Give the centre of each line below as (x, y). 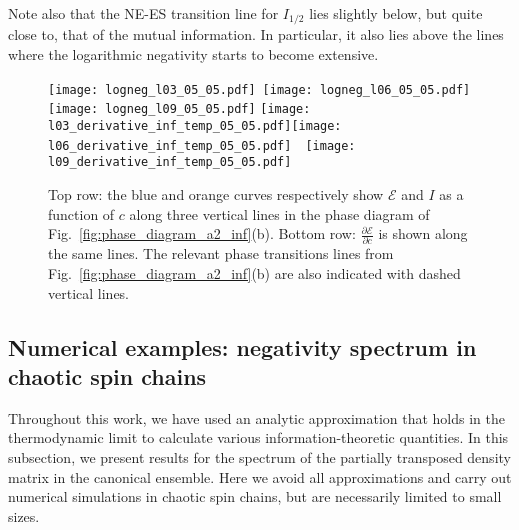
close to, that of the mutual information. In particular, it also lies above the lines (256, 34)
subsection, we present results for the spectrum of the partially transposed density (259, 456)
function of (81, 213)
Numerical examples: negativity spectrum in (242, 346)
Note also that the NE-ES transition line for (143, 13)
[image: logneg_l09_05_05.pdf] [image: (179, 109)
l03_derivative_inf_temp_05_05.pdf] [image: (195, 125)
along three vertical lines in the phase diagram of (279, 213)
